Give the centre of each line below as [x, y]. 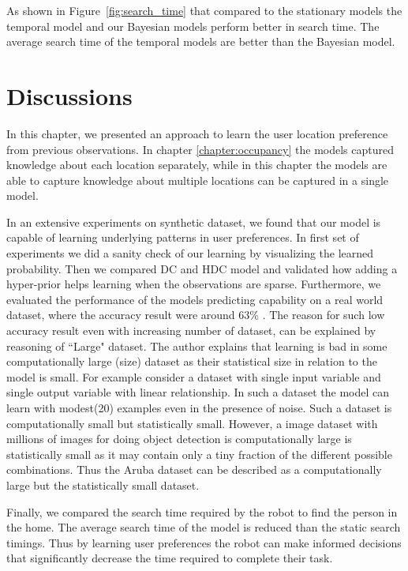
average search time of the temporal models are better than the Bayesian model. [201, 41]
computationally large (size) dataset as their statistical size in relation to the [192, 361]
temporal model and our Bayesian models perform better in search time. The [193, 26]
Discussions [69, 95]
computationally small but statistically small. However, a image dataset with [192, 423]
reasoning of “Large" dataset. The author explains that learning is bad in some [197, 346]
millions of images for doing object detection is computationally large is [179, 439]
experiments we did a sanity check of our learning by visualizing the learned [190, 253]
